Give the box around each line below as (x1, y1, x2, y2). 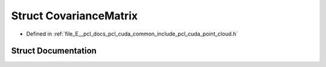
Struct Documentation (11, 46, 97, 56)
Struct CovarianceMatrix (11, 9, 138, 22)
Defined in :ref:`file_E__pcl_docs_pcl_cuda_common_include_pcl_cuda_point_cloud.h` (26, 30, 238, 37)
